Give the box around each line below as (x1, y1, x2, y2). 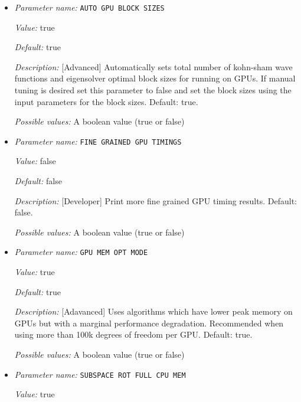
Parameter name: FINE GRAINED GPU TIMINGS (14, 135, 182, 147)
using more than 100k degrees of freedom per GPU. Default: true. (14, 328, 253, 341)
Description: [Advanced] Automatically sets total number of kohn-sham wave (14, 60, 293, 73)
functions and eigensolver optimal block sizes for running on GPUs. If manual (14, 72, 296, 84)
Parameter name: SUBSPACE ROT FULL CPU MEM (14, 368, 186, 380)
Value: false (14, 155, 56, 167)
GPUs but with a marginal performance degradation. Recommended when (14, 316, 284, 329)
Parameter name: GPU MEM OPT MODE (14, 246, 148, 258)
